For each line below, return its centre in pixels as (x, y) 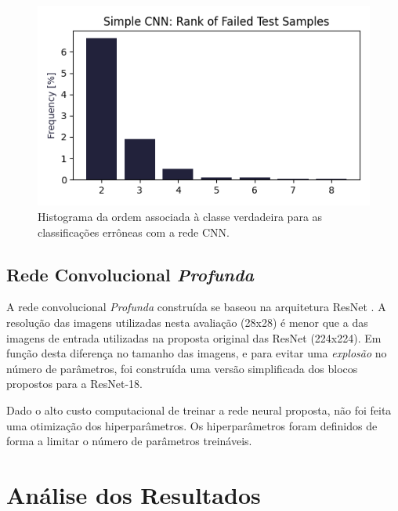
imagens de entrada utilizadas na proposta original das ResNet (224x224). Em (194, 337)
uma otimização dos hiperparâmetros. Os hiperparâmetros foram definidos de (192, 425)
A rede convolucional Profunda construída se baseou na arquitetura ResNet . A (196, 307)
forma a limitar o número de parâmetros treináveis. (129, 441)
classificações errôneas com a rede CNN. (134, 232)
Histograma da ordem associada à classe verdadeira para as (180, 216)
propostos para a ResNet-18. (74, 384)
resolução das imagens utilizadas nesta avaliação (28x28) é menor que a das (187, 322)
